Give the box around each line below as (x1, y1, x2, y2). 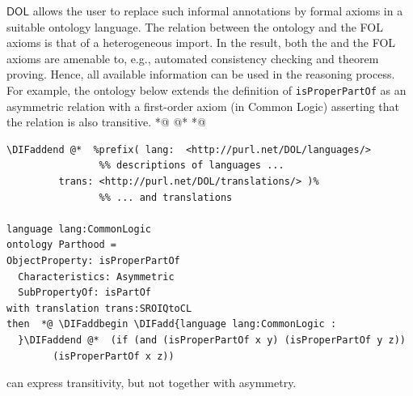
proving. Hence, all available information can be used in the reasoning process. (6, 66, 395, 83)
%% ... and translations (99, 191, 233, 203)
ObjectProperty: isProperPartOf (6, 254, 180, 266)
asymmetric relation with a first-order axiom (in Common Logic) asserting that (6, 97, 400, 114)
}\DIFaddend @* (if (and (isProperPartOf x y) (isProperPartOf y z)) (18, 334, 406, 346)
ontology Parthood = (6, 239, 117, 251)
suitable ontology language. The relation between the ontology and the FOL (6, 18, 384, 35)
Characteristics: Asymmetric (18, 270, 175, 283)
